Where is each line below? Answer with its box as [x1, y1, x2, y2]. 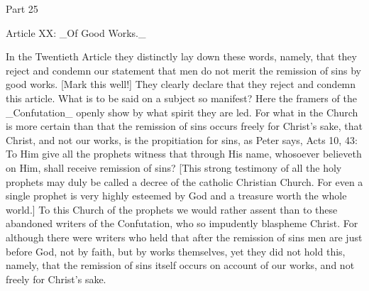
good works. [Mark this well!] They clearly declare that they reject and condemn [6, 77, 356, 92]
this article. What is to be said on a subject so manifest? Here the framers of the [6, 90, 357, 105]
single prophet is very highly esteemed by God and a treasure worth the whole [6, 188, 347, 203]
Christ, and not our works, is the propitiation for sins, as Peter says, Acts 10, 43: [6, 132, 358, 147]
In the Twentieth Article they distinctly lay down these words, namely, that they [6, 49, 357, 64]
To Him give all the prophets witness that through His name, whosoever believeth [6, 146, 362, 161]
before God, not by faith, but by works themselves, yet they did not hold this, [6, 243, 346, 258]
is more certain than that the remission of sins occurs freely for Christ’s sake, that [6, 119, 363, 133]
